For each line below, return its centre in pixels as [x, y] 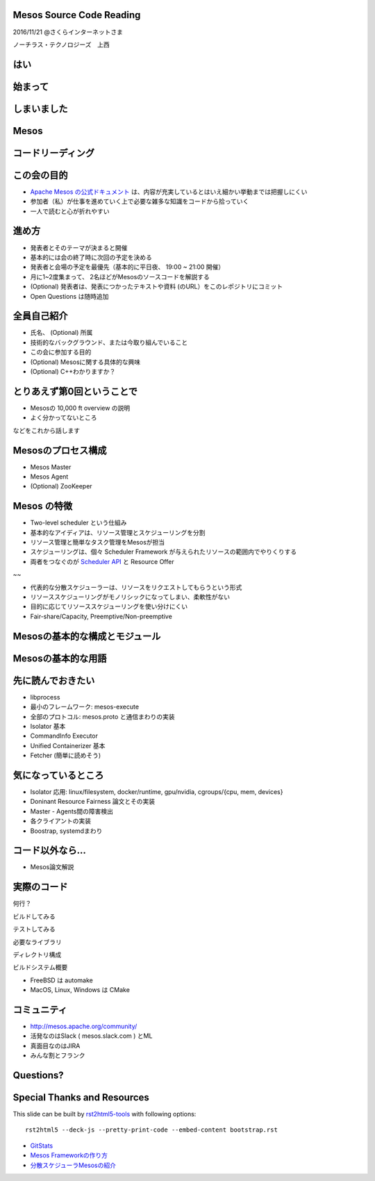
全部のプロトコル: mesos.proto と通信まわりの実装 [102, 716]
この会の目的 [40, 175]
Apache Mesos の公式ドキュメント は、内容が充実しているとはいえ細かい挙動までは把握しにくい [169, 192]
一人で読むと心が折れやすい [70, 211]
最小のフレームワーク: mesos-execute [84, 707]
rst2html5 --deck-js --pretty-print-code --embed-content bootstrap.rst [151, 1130]
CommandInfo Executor [64, 736]
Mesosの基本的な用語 [60, 658]
